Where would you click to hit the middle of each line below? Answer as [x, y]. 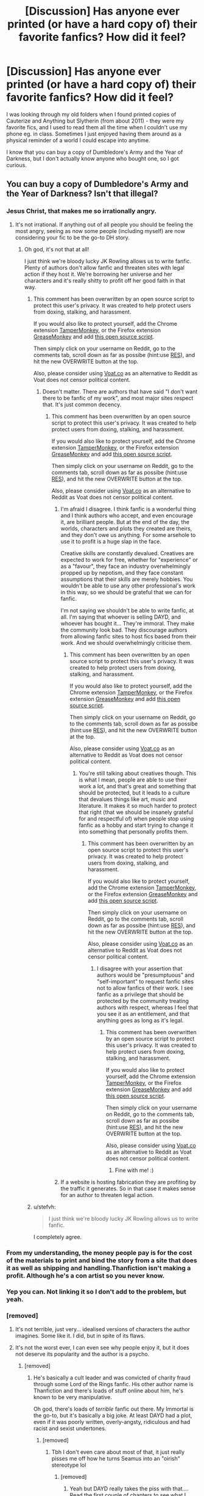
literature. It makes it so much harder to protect [138, 805]
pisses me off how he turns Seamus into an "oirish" [116, 1458]
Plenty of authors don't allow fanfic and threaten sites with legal [104, 267]
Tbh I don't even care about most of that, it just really [118, 1452]
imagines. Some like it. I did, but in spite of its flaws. [80, 1336]
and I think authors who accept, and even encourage [127, 515]
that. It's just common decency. [82, 405]
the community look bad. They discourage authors [124, 630]
